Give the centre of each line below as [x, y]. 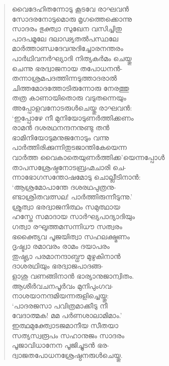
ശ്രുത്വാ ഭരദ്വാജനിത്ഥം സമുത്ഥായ [66, 206]
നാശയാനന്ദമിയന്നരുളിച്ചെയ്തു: [60, 296]
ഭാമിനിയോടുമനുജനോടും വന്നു [60, 137]
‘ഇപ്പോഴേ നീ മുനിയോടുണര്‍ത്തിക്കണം [73, 117]
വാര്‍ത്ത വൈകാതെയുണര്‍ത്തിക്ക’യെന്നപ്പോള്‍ [88, 157]
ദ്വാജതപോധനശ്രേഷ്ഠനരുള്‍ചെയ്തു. [67, 355]
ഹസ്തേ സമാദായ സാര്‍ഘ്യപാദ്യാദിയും [73, 216]
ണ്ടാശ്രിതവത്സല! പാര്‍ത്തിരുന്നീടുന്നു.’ [72, 197]
